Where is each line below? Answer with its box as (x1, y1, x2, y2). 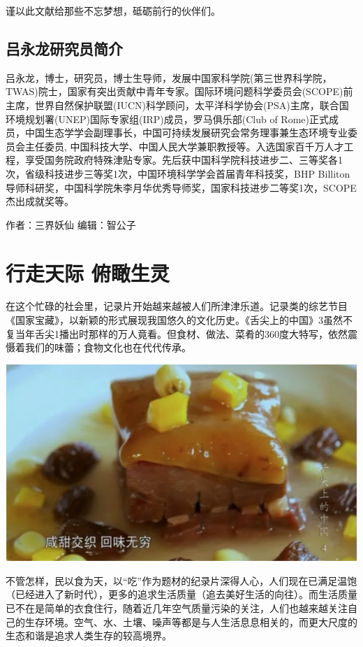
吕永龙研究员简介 (6, 37, 123, 59)
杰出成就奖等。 (6, 194, 74, 208)
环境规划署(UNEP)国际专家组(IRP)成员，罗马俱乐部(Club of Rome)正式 (6, 111, 329, 126)
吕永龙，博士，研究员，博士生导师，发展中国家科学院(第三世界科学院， (6, 70, 332, 85)
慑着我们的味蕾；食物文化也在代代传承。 (6, 340, 191, 355)
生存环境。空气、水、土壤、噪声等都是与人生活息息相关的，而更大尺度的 (24, 614, 357, 629)
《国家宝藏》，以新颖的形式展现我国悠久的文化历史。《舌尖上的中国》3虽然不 (6, 313, 353, 327)
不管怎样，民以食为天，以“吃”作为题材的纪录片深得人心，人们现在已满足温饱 (6, 573, 357, 588)
